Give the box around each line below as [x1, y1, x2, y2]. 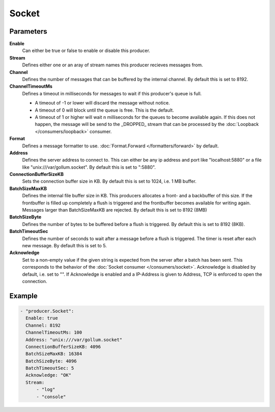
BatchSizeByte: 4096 [25, 358, 77, 364]
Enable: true [25, 315, 58, 321]
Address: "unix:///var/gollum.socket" [25, 337, 122, 343]
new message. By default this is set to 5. [22, 243, 107, 248]
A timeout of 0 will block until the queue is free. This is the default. [35, 107, 174, 113]
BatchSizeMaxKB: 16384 [25, 351, 82, 357]
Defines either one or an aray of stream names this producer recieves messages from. [22, 62, 203, 68]
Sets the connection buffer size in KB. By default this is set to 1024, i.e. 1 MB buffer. [22, 178, 197, 185]
